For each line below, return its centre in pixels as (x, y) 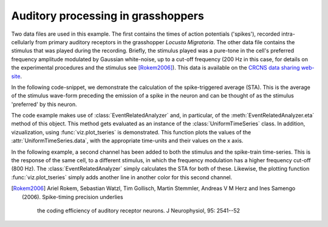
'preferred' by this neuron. (44, 104)
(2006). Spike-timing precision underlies (73, 197)
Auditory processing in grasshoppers (108, 16)
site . (17, 76)
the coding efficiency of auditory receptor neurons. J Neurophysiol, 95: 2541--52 (138, 210)
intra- (289, 34)
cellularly (23, 42)
